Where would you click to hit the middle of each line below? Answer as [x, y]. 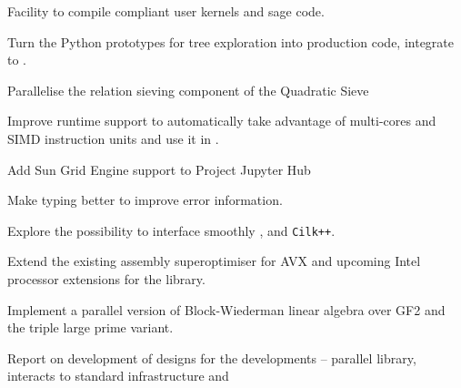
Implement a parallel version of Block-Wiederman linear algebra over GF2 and [226, 309]
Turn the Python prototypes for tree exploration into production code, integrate [231, 41]
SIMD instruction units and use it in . [113, 138]
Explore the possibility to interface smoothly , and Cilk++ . [171, 230]
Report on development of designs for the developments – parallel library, [212, 357]
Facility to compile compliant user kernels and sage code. [166, 11]
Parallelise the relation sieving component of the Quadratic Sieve [188, 90]
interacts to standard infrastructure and [118, 376]
